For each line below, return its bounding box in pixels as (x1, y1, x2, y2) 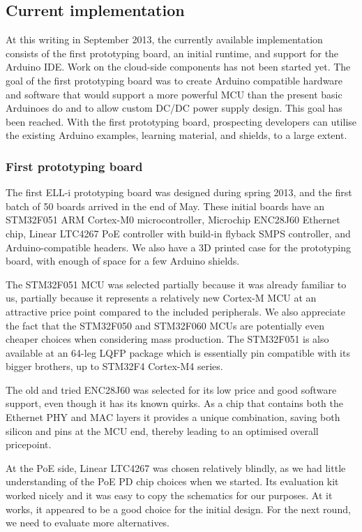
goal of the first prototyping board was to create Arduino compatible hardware (6, 73, 343, 87)
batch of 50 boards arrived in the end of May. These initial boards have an (6, 198, 324, 213)
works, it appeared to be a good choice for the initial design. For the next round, (6, 501, 351, 516)
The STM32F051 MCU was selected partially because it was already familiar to (6, 276, 347, 291)
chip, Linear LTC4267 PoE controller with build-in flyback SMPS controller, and (6, 226, 351, 240)
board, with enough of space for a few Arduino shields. (6, 253, 240, 268)
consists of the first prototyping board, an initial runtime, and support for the (6, 45, 339, 60)
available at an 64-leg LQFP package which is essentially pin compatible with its (6, 345, 350, 360)
